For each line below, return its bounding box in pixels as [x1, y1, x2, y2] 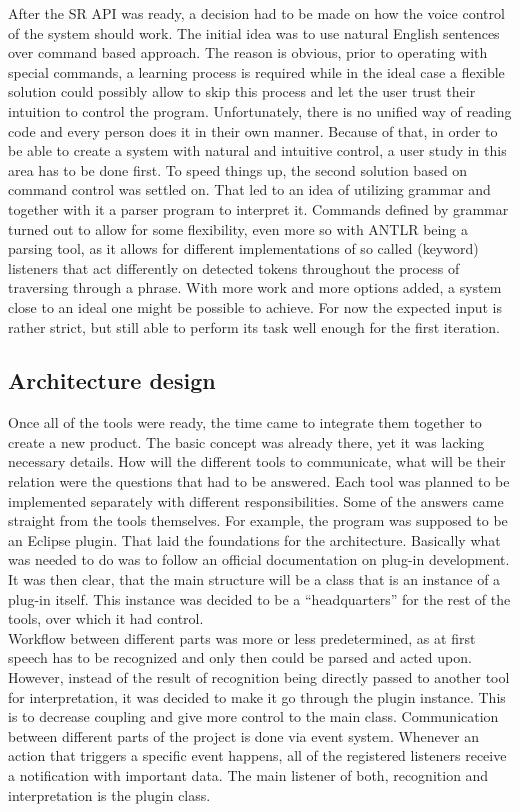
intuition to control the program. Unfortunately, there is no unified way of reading [8, 100, 512, 121]
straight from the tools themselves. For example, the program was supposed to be [8, 510, 508, 531]
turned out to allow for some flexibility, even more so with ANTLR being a [8, 218, 468, 239]
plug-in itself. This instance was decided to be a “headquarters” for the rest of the [8, 588, 511, 609]
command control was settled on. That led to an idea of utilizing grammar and [8, 179, 491, 200]
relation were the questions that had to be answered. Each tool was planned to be [8, 471, 510, 492]
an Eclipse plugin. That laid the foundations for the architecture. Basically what [8, 529, 501, 550]
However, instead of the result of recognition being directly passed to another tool [8, 667, 510, 688]
